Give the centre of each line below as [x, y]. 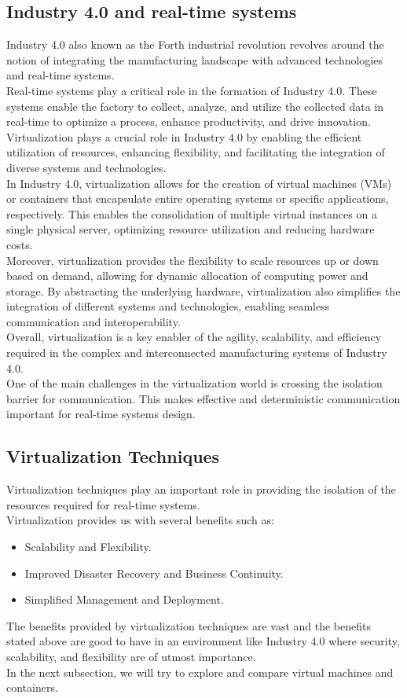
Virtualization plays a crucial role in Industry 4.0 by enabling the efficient [184, 136]
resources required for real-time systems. [103, 504]
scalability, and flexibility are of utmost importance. [131, 656]
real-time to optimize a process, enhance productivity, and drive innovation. [189, 121]
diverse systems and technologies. [86, 167]
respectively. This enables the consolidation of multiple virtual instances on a [192, 213]
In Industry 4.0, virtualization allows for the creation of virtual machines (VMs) [199, 183]
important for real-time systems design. [101, 414]
